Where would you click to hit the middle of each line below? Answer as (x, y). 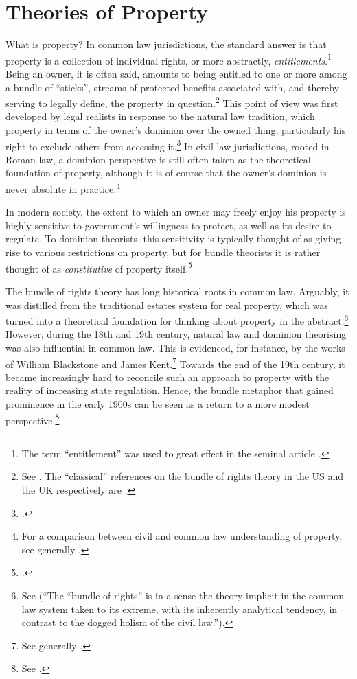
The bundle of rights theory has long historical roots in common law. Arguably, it (177, 291)
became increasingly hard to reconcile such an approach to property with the (168, 377)
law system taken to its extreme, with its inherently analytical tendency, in (180, 609)
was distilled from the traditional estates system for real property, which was (167, 304)
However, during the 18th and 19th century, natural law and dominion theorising (176, 334)
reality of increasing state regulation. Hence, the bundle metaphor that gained (170, 390)
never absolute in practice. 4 (63, 188)
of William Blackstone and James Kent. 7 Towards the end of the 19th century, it (175, 362)
